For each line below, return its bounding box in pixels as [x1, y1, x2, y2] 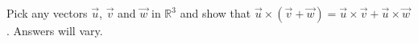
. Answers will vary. [6, 22, 103, 38]
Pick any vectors [6, 5, 88, 21]
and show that [180, 5, 251, 21]
